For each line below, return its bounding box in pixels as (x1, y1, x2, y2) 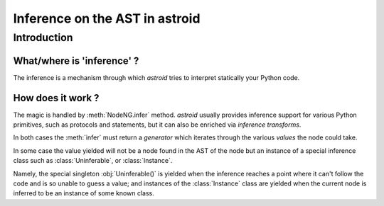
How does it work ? (13, 92, 100, 104)
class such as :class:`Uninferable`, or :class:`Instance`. (13, 156, 173, 165)
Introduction (13, 31, 73, 44)
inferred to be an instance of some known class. (13, 189, 154, 198)
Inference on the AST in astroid (13, 11, 201, 26)
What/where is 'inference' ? (13, 55, 139, 67)
